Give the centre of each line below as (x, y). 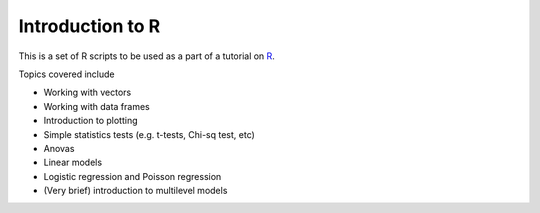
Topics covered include (66, 74)
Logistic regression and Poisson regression (132, 176)
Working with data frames (96, 106)
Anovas (59, 148)
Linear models (73, 162)
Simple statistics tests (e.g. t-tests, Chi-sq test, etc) (149, 134)
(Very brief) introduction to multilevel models (135, 191)
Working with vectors (87, 92)
